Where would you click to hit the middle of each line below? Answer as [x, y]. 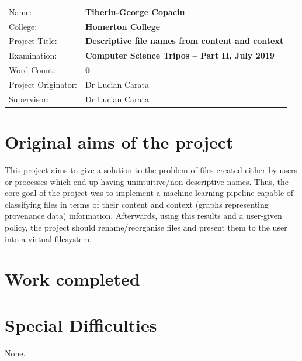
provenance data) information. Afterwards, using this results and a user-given [143, 216]
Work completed [72, 279]
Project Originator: [43, 84]
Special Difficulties [81, 324]
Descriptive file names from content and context [185, 41]
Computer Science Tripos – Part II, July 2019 [180, 55]
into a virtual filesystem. [48, 238]
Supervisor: [29, 99]
